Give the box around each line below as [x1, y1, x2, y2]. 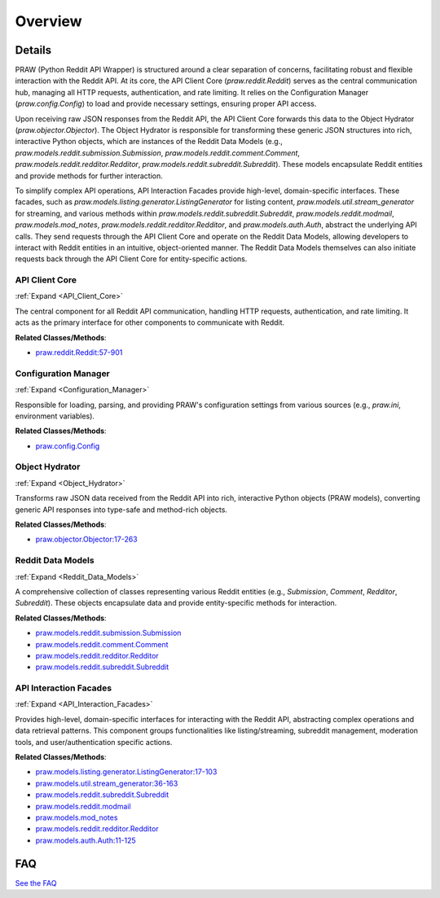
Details [15, 43, 52, 57]
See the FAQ [15, 878, 57, 887]
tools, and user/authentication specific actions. [15, 737, 173, 747]
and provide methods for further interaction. [15, 171, 163, 181]
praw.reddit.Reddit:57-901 [35, 348, 123, 357]
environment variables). [15, 411, 95, 421]
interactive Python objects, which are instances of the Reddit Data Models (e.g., [15, 137, 283, 147]
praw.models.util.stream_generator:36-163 [35, 778, 178, 788]
